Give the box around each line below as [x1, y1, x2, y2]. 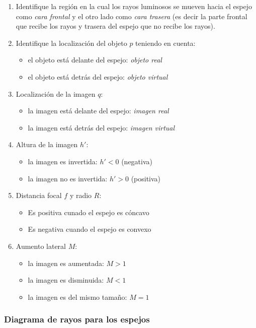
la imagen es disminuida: [28, 275, 104, 285]
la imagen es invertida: [28, 156, 98, 166]
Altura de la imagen [16, 139, 78, 150]
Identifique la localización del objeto [16, 37, 127, 48]
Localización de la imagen [16, 88, 96, 99]
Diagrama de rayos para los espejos [4, 313, 150, 325]
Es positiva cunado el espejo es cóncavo [28, 207, 149, 217]
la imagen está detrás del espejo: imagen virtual [28, 122, 175, 133]
